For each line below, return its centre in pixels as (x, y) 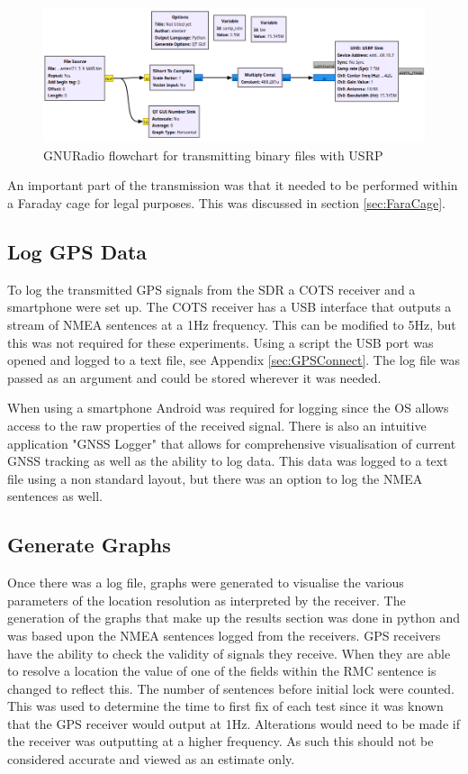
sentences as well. (55, 496)
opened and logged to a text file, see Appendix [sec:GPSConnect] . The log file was (234, 360)
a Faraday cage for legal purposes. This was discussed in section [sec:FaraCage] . (226, 203)
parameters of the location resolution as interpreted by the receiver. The (207, 600)
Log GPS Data (77, 251)
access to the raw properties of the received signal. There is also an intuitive (217, 425)
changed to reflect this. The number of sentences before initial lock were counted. (231, 688)
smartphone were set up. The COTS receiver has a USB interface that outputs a (229, 307)
